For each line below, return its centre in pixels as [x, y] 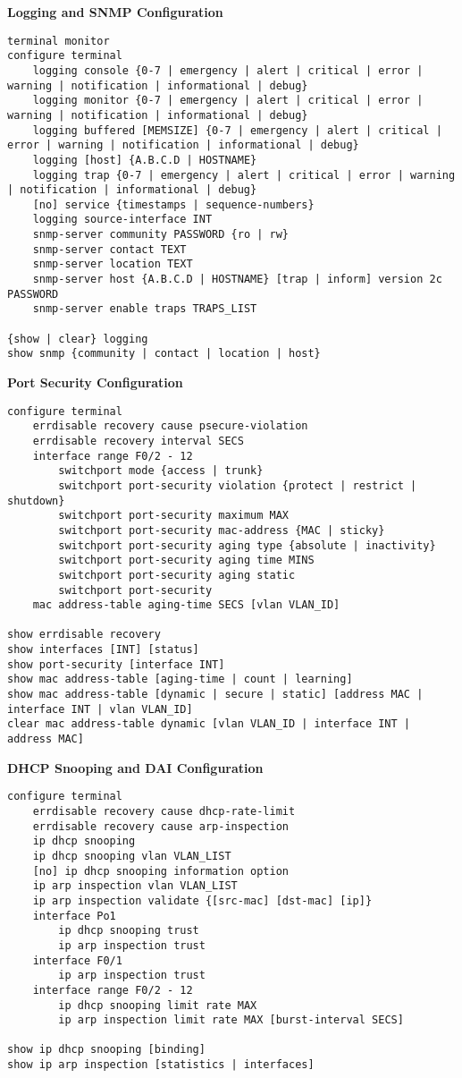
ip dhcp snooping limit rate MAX [158, 1005]
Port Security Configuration [95, 382]
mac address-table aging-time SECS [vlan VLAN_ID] [186, 605]
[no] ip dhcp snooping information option [160, 871]
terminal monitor [59, 41]
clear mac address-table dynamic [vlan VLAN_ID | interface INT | [209, 724]
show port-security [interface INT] [116, 664]
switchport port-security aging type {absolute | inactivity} [247, 545]
